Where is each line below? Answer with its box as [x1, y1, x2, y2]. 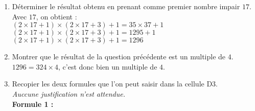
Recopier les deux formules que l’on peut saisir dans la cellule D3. [12, 78, 218, 89]
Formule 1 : [12, 98, 54, 109]
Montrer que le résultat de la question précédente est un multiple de [12, 51, 226, 62]
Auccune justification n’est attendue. [12, 88, 125, 99]
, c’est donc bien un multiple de [58, 61, 157, 72]
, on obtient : [36, 11, 77, 21]
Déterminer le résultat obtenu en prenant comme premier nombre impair [12, 1, 240, 11]
